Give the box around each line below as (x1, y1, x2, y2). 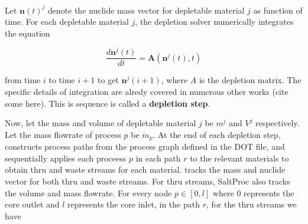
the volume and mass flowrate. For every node (5, 186, 172, 199)
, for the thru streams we (206, 198, 297, 210)
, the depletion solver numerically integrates (135, 15, 294, 28)
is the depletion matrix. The (199, 74, 301, 86)
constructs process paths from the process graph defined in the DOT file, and (5, 140, 285, 153)
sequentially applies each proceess (5, 151, 127, 164)
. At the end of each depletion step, (153, 128, 281, 140)
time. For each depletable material (5, 15, 129, 28)
